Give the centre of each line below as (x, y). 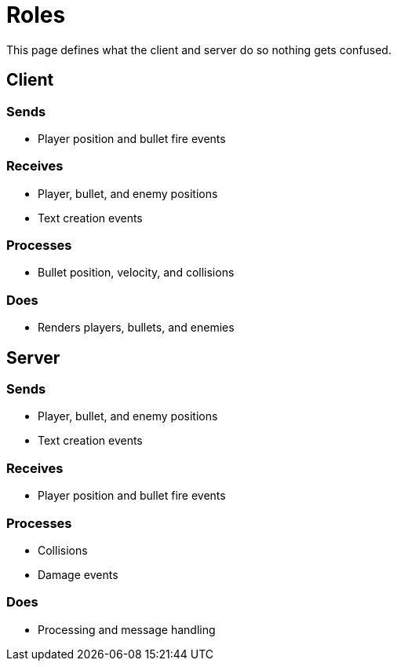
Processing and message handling (127, 629)
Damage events (78, 574)
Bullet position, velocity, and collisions (136, 273)
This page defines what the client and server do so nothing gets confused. (199, 49)
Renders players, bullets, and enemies (136, 328)
